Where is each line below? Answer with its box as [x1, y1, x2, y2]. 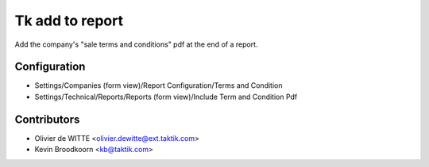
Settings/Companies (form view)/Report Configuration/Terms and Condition [34, 81, 283, 90]
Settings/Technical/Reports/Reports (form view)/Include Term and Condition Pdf [34, 92, 298, 101]
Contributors [14, 112, 80, 126]
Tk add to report [14, 12, 123, 29]
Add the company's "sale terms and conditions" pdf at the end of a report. [14, 40, 258, 49]
